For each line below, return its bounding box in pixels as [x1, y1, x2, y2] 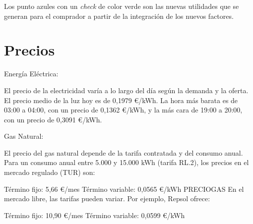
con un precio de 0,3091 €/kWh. [4, 114, 102, 124]
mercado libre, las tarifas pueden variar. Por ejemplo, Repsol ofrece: [4, 193, 210, 204]
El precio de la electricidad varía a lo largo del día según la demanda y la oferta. [4, 85, 249, 95]
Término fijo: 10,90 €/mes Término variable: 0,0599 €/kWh [4, 210, 185, 220]
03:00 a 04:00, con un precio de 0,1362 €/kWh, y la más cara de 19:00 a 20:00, [4, 105, 243, 115]
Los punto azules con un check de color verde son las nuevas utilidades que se [4, 1, 239, 11]
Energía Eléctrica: [4, 68, 59, 79]
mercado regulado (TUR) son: [4, 167, 95, 177]
